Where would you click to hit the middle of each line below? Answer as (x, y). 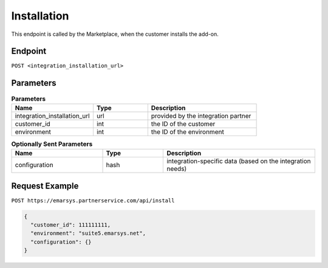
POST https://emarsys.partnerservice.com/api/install (93, 200)
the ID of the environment (187, 132)
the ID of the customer (183, 123)
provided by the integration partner (201, 115)
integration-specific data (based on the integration (239, 161)
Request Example (45, 186)
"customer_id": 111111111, (71, 225)
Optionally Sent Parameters (52, 144)
